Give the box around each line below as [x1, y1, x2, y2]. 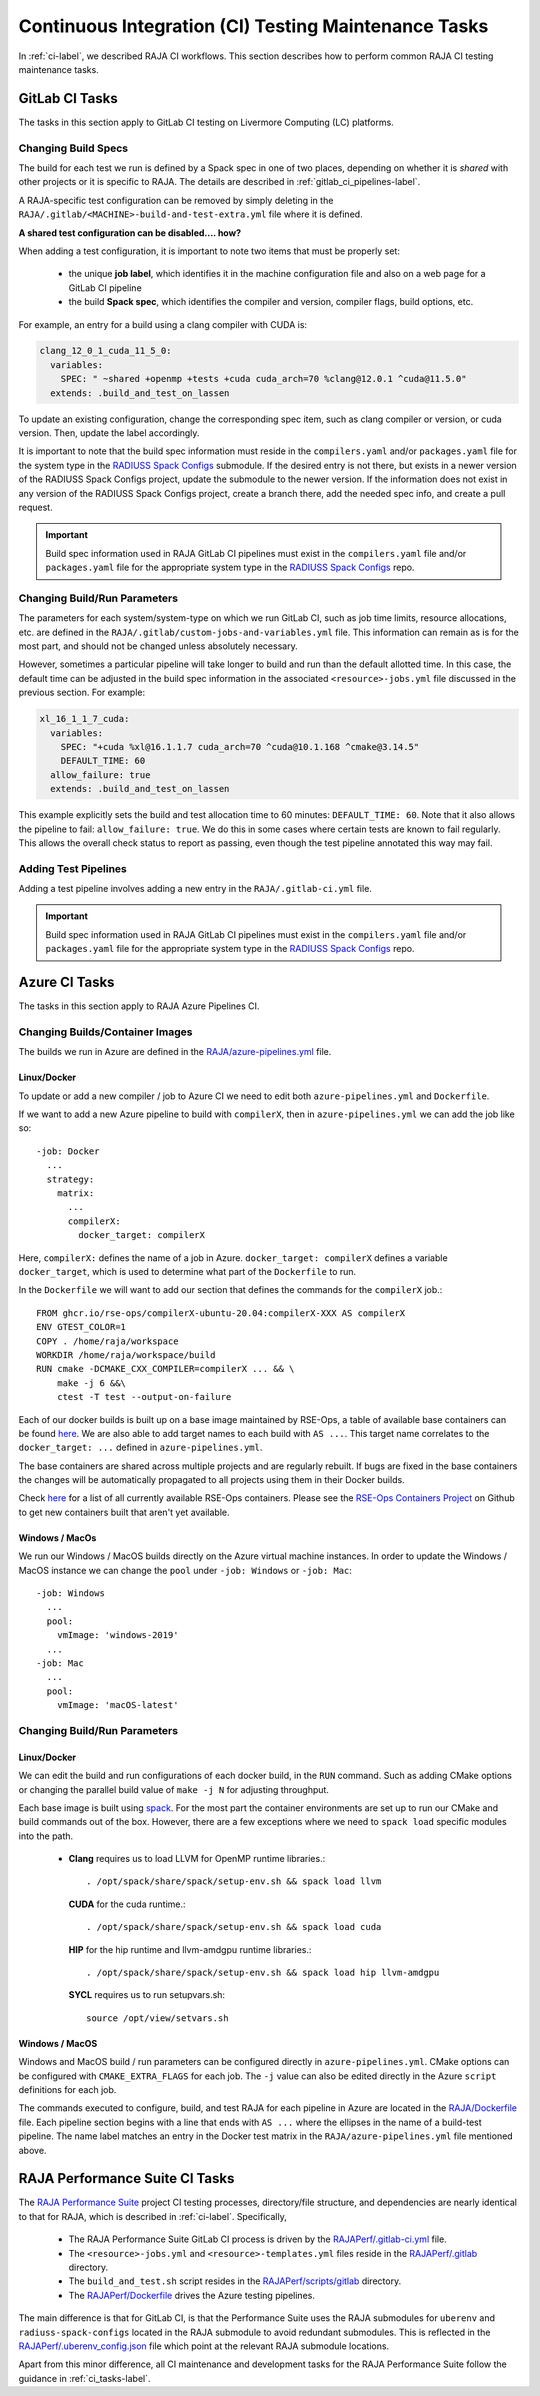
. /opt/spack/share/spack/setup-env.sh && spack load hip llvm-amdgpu [86, 1967, 440, 1979]
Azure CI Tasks [18, 974, 115, 991]
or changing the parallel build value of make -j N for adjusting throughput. [18, 1783, 330, 1795]
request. [18, 501, 54, 513]
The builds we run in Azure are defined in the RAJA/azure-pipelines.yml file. [18, 1046, 332, 1058]
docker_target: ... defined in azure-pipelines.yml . [18, 1441, 263, 1454]
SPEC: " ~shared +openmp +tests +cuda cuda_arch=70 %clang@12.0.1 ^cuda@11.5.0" [60, 373, 467, 385]
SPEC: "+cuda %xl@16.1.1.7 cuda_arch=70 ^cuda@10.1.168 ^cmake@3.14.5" [60, 741, 420, 753]
